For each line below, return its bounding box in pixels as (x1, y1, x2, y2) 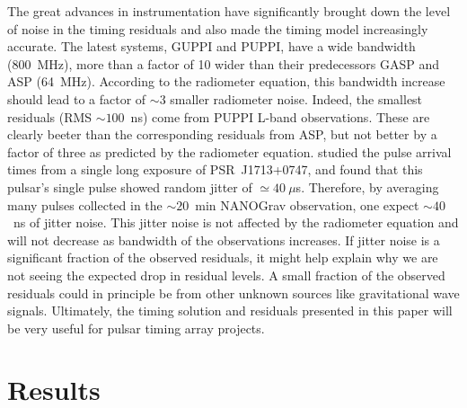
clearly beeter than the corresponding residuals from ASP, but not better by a (7, 125, 437, 144)
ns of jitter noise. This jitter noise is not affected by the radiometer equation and (13, 213, 459, 232)
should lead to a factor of (7, 89, 146, 108)
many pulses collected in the (7, 195, 163, 214)
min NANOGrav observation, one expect (195, 195, 419, 214)
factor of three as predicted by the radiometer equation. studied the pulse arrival (7, 142, 452, 161)
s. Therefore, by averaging (295, 177, 439, 196)
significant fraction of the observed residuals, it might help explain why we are (7, 248, 438, 267)
